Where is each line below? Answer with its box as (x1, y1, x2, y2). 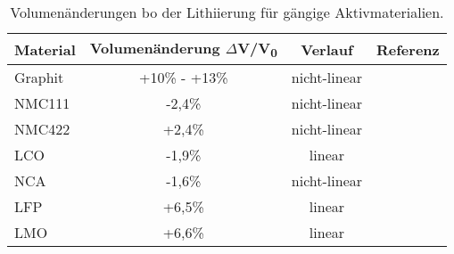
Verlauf (301, 38, 353, 60)
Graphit (14, 67, 64, 88)
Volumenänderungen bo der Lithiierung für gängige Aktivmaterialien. (10, 2, 444, 22)
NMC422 (14, 119, 70, 140)
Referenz (376, 38, 440, 60)
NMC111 (14, 93, 70, 114)
